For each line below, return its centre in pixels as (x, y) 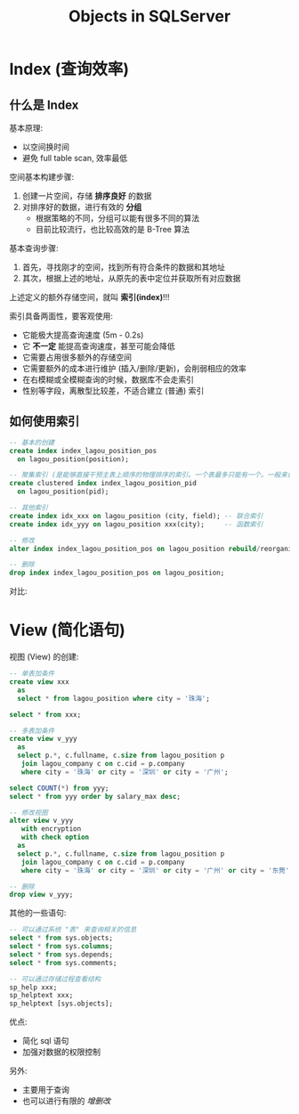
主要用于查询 (45, 1090)
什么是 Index (44, 105)
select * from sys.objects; (61, 938)
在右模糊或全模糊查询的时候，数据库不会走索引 (108, 379)
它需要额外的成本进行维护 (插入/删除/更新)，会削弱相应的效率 (134, 368)
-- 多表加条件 (32, 731)
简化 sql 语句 (45, 1041)
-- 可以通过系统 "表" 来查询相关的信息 (73, 930)
